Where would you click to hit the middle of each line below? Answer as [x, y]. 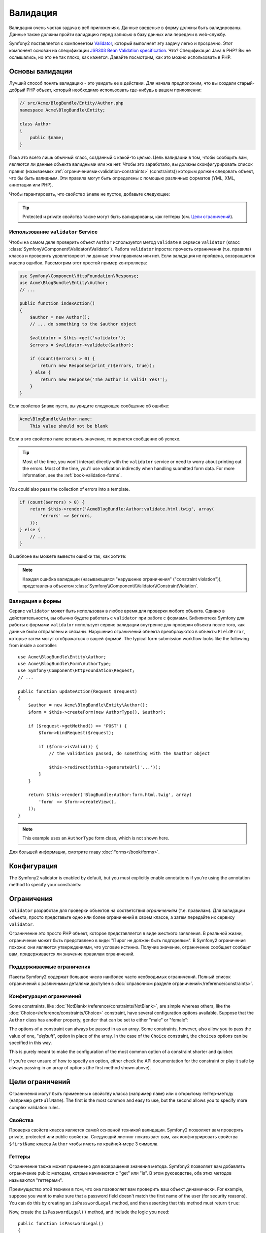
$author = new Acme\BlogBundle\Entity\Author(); [88, 705]
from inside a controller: [33, 646]
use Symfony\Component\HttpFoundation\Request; [76, 671]
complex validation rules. [34, 1107]
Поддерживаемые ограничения [50, 967]
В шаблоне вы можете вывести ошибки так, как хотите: [68, 556]
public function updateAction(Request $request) [78, 691]
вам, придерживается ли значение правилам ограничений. [72, 954]
